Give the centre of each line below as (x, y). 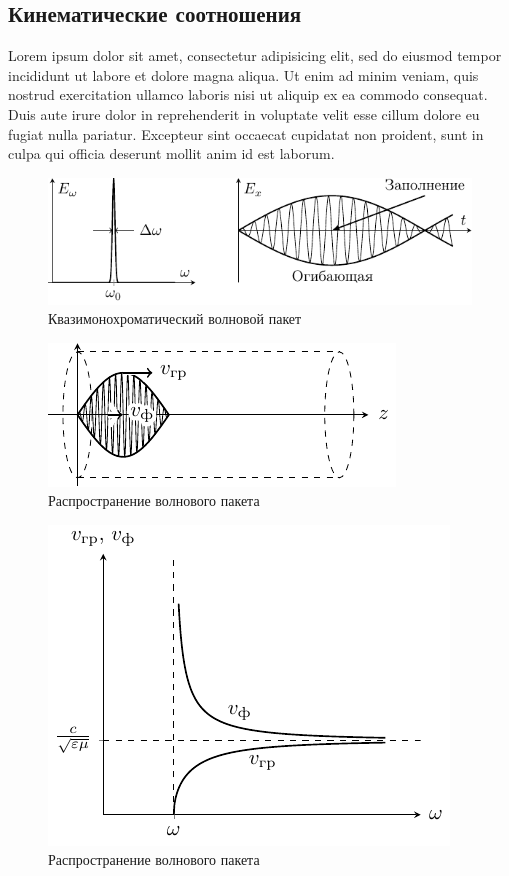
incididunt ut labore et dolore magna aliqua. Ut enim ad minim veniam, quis (243, 74)
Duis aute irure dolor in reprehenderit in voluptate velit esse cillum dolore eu (244, 113)
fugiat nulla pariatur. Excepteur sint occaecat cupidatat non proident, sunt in (246, 133)
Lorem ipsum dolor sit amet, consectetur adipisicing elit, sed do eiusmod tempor (255, 55)
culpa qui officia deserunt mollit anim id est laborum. (171, 153)
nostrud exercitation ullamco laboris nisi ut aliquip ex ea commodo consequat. (248, 94)
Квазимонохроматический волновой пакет (175, 318)
